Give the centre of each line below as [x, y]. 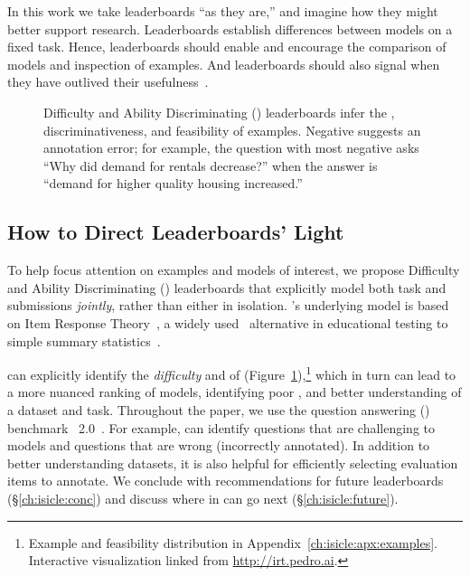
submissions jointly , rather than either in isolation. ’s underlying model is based [228, 305]
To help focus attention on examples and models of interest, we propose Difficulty [234, 270]
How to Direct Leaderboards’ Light [176, 232]
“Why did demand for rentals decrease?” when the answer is [211, 165]
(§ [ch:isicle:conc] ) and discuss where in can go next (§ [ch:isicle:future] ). [203, 498]
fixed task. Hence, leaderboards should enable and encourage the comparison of [227, 47]
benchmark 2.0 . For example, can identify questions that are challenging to [221, 427]
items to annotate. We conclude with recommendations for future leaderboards [226, 481]
